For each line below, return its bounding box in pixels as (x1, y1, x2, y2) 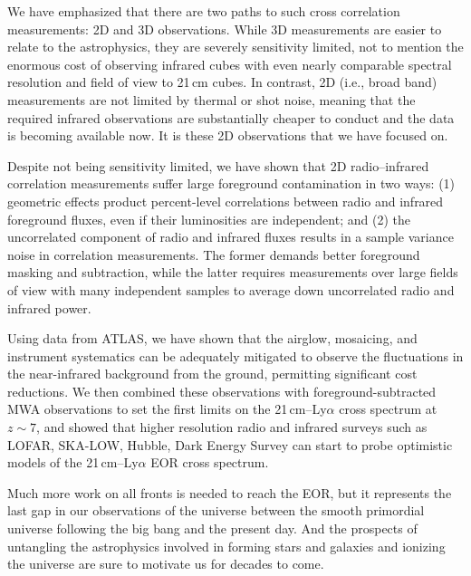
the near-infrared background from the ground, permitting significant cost (7, 364, 418, 383)
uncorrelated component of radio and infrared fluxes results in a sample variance (7, 227, 454, 246)
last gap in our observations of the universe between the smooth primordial (7, 501, 425, 520)
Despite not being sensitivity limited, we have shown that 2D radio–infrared (7, 156, 429, 175)
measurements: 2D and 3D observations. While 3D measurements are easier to (7, 19, 442, 38)
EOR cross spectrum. (150, 453, 269, 472)
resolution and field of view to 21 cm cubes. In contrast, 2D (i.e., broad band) (7, 72, 437, 91)
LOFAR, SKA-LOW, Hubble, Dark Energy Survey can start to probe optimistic (7, 435, 453, 454)
